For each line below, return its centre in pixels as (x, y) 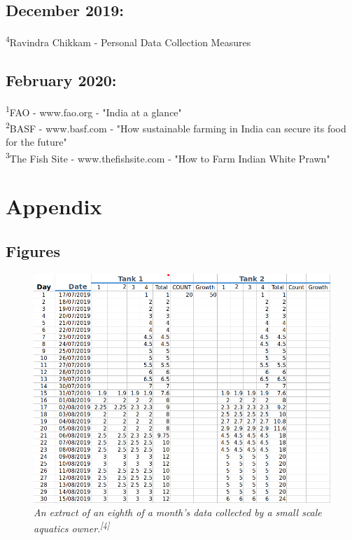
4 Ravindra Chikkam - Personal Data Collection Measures (128, 41)
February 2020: (61, 79)
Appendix (54, 206)
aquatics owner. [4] (72, 527)
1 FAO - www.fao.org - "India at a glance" (94, 111)
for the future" (36, 142)
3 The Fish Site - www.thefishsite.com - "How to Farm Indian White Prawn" (168, 157)
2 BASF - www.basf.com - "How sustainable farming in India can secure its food (176, 127)
